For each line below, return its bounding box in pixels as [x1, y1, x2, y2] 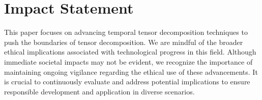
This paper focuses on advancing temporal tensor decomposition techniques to [4, 27, 248, 37]
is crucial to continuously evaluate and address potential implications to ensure [4, 76, 250, 87]
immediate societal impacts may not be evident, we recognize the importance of [4, 56, 253, 67]
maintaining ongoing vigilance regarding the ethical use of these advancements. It [4, 66, 258, 77]
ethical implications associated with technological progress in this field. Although [4, 46, 256, 57]
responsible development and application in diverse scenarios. [4, 86, 195, 96]
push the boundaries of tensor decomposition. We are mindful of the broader [4, 36, 243, 47]
